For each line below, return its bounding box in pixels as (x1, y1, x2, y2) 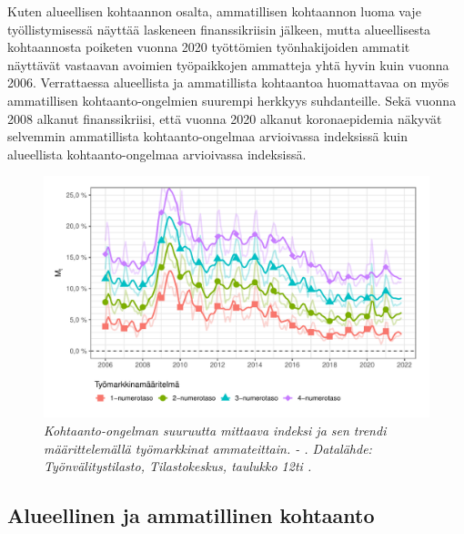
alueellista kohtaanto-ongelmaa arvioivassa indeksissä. (7, 144, 307, 163)
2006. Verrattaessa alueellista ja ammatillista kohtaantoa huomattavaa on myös (7, 73, 449, 92)
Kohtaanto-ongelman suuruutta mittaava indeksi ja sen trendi (44, 420, 387, 439)
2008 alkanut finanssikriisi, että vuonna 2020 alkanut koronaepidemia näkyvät (7, 108, 442, 128)
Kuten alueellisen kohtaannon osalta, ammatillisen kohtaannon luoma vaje (7, 2, 421, 20)
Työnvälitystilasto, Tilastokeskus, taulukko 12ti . (44, 457, 312, 476)
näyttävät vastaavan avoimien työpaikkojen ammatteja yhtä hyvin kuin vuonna (7, 55, 449, 74)
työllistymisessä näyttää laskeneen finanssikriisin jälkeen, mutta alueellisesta (7, 19, 431, 38)
